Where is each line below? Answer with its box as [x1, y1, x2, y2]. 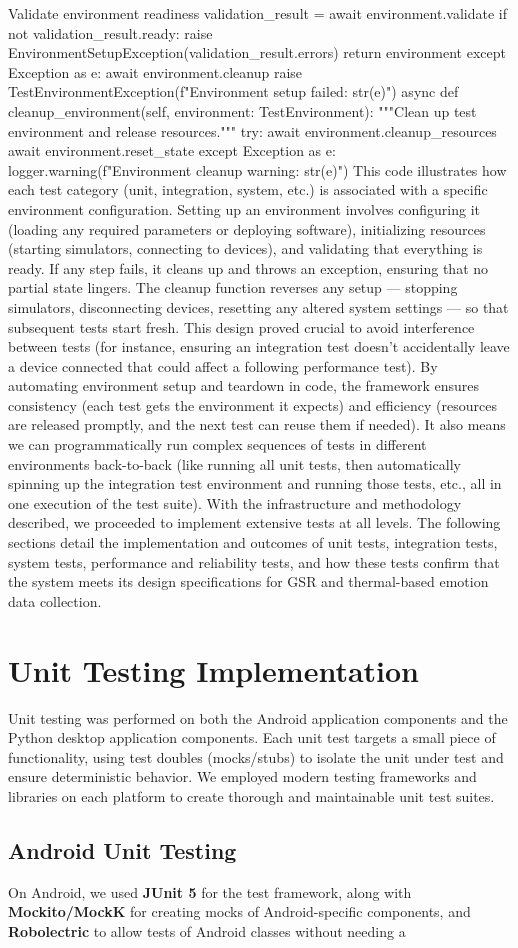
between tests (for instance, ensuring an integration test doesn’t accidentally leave [8, 336, 510, 357]
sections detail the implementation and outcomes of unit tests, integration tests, [8, 532, 498, 553]
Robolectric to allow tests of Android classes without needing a [8, 920, 406, 941]
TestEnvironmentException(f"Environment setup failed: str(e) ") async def [8, 81, 459, 102]
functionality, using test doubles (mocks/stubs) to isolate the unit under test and [8, 746, 504, 767]
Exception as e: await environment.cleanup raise [8, 61, 303, 82]
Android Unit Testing [8, 834, 237, 865]
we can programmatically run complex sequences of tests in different [8, 434, 427, 455]
